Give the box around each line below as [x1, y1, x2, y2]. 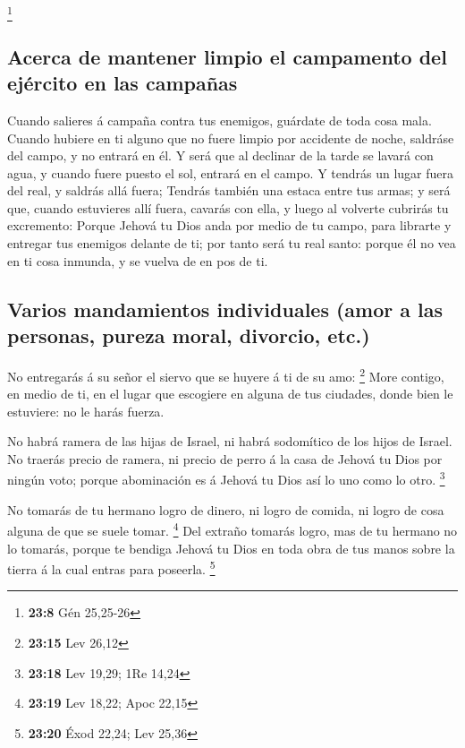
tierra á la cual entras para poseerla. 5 [7, 557, 216, 578]
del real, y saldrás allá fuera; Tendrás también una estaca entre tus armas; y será [7, 181, 451, 200]
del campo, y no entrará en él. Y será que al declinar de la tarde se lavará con [7, 146, 434, 165]
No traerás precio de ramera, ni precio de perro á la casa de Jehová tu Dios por [7, 449, 443, 468]
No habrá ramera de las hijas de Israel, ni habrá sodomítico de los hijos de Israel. [7, 432, 452, 451]
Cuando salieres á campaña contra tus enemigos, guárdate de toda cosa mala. [7, 110, 432, 129]
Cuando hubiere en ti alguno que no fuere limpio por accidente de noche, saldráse [7, 128, 454, 147]
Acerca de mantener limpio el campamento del [7, 42, 447, 70]
